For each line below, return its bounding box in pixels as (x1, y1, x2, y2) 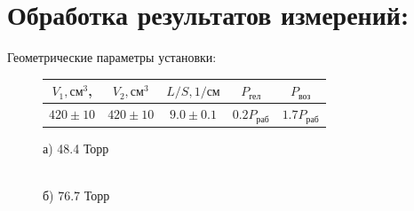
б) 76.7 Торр (43, 186, 110, 205)
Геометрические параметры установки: (7, 48, 217, 66)
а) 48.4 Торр (43, 139, 109, 158)
